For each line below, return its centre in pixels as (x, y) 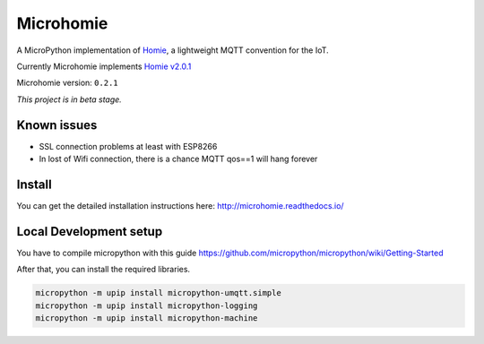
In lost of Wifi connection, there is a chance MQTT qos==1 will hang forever (178, 159)
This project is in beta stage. (69, 99)
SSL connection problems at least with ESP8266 (128, 146)
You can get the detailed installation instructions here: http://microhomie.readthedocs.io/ (180, 205)
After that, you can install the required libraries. (104, 270)
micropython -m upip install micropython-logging (147, 305)
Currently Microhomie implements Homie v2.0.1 (104, 66)
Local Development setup (90, 232)
